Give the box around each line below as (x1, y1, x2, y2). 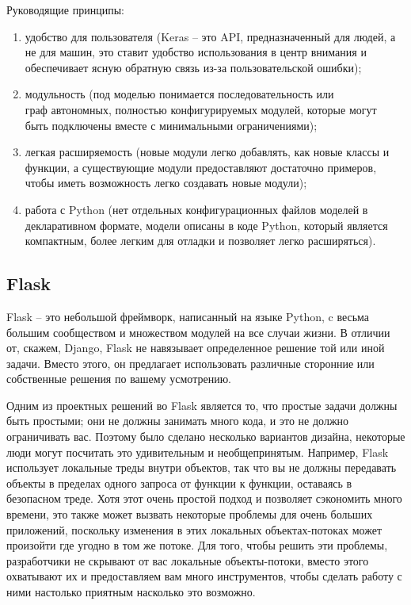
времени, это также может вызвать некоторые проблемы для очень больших (6, 506, 373, 523)
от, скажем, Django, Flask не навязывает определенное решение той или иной (6, 339, 385, 356)
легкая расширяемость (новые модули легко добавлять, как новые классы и (25, 144, 390, 160)
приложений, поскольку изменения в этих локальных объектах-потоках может (6, 521, 382, 538)
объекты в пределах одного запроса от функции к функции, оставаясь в (6, 474, 352, 491)
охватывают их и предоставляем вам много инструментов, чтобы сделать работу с (6, 568, 402, 584)
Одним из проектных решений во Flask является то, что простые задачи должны (6, 396, 398, 413)
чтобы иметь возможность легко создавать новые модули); (25, 174, 307, 191)
